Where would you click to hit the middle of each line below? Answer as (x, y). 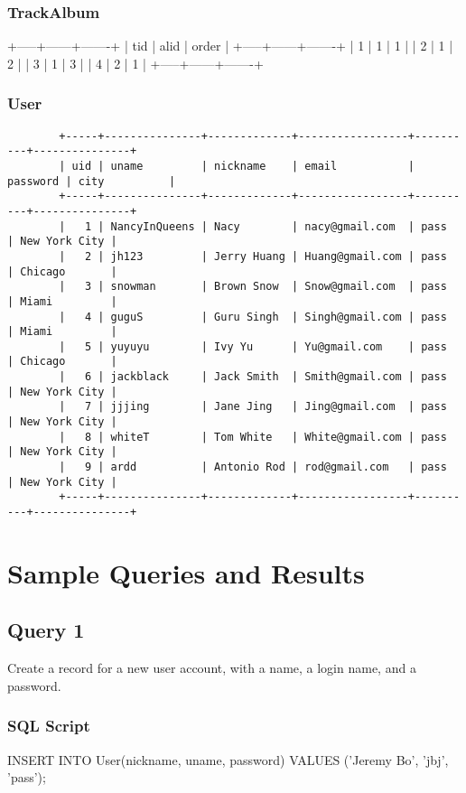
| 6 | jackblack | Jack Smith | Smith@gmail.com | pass (253, 377)
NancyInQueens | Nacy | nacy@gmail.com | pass (279, 226)
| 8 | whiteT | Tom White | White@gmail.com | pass (253, 437)
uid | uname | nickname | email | (243, 166)
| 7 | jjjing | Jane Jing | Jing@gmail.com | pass (253, 407)
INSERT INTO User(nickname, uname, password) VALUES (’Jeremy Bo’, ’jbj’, (228, 759)
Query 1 (46, 630)
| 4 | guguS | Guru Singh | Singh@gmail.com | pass (253, 317)
